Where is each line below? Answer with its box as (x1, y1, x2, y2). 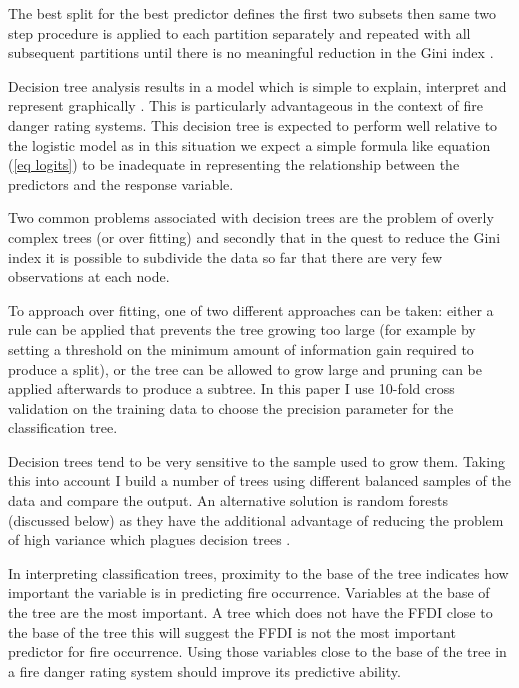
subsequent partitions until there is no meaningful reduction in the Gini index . (8, 42, 494, 63)
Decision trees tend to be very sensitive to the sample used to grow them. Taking (8, 450, 505, 471)
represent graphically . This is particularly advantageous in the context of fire (8, 95, 484, 116)
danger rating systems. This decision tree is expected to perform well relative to (8, 114, 498, 135)
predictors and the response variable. (8, 173, 234, 194)
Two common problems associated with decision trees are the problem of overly (8, 207, 494, 228)
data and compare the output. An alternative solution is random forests (8, 490, 448, 511)
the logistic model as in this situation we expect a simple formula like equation (8, 134, 491, 155)
